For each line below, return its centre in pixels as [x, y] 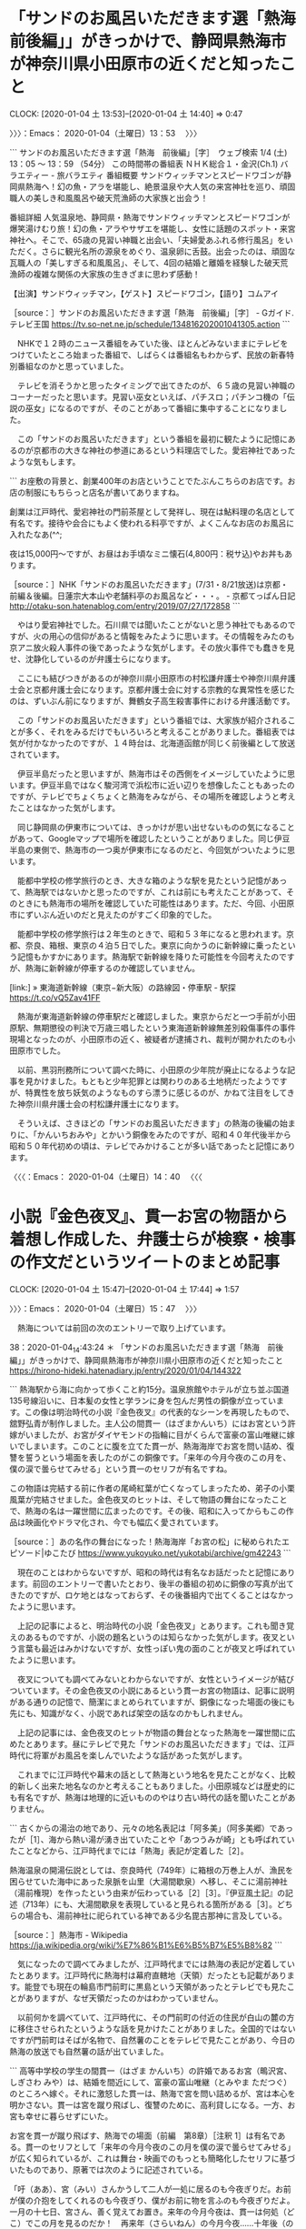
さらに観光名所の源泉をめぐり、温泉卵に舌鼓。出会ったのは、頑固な [168, 251]
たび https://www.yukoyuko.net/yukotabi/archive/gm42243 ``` [175, 1552]
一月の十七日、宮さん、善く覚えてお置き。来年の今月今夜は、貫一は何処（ [148, 2212]
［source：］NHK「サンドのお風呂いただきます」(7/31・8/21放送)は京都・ [149, 584]
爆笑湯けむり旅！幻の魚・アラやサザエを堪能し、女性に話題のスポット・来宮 [153, 228]
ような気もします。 [45, 461]
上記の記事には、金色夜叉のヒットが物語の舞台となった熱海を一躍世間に [152, 1732]
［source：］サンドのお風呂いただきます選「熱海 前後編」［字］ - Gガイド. [152, 312]
